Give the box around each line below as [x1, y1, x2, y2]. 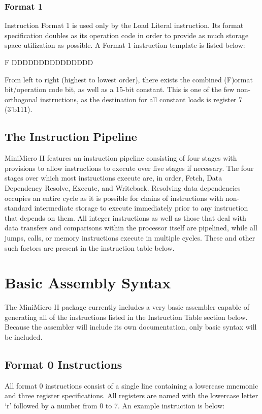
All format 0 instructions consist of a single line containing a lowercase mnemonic [5, 380, 258, 391]
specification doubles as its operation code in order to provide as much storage [5, 29, 249, 40]
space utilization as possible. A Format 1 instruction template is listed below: [5, 40, 245, 50]
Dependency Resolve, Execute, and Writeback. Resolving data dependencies [5, 182, 241, 193]
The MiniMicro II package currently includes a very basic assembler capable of [5, 302, 249, 312]
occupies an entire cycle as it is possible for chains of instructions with [5, 192, 223, 203]
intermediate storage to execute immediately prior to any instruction [34, 202, 248, 213]
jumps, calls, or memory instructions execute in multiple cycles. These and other [5, 232, 255, 243]
